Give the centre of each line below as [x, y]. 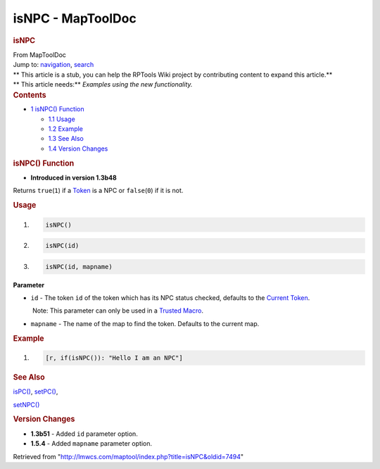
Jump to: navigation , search [53, 65]
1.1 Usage [62, 119]
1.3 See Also [66, 139]
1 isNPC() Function [57, 109]
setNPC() [26, 404]
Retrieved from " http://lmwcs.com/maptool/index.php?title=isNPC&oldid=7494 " [128, 456]
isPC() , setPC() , [36, 392]
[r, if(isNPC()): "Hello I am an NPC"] [114, 358]
